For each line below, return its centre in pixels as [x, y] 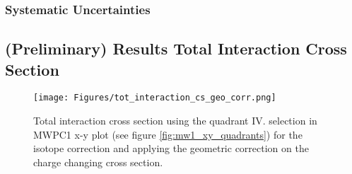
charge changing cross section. [98, 162]
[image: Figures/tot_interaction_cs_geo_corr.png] [155, 98]
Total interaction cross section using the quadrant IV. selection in [175, 121]
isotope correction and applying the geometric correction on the [171, 148]
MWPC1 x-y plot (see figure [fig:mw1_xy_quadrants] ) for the [168, 134]
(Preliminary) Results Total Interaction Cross [176, 48]
